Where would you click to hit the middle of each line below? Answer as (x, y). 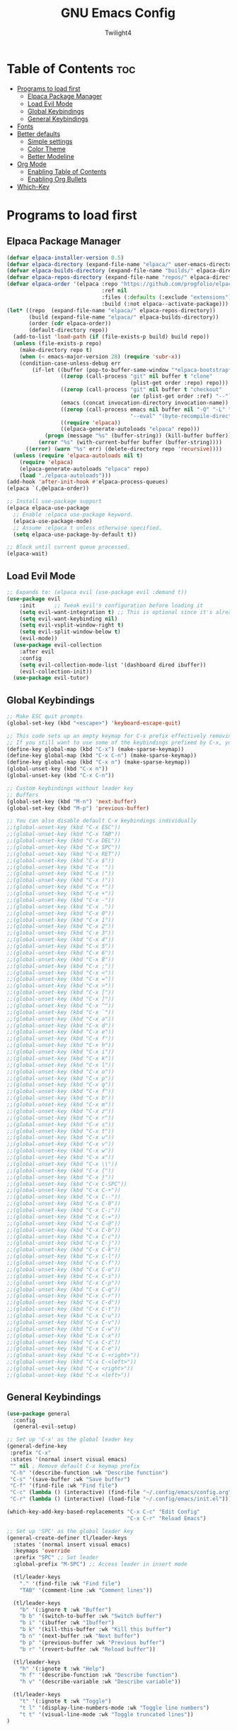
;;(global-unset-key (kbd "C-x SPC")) (64, 847)
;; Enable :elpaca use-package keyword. (73, 515)
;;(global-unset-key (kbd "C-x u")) (60, 1138)
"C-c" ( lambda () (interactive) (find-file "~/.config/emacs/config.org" (121, 1493)
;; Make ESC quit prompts (45, 717)
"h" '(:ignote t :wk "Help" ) (62, 1669)
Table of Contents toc (71, 68)
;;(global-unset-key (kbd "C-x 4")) (60, 940)
